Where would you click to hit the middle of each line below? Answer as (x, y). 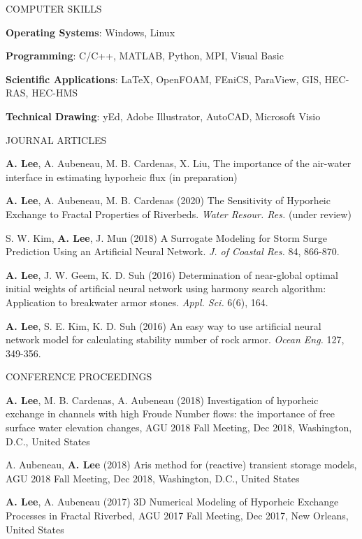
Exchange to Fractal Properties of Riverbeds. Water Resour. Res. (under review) (179, 214)
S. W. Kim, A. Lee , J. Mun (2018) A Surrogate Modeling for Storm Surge (166, 237)
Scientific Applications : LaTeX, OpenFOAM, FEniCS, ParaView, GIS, (164, 79)
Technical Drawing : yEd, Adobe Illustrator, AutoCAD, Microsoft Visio (163, 116)
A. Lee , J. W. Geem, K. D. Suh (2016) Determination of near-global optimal (172, 274)
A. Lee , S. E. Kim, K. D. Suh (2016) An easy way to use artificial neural (164, 325)
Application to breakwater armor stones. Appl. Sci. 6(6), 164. (137, 302)
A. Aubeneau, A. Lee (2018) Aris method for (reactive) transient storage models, (181, 465)
